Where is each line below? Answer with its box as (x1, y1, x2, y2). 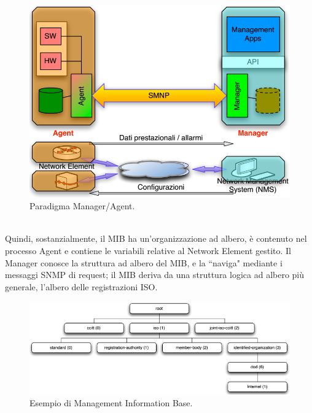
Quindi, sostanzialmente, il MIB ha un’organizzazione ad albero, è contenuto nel (5, 232, 307, 245)
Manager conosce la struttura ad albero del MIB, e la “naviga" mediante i (5, 256, 283, 269)
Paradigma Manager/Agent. (29, 199, 135, 212)
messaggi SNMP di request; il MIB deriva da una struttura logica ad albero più (5, 268, 305, 281)
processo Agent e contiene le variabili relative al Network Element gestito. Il (5, 244, 292, 257)
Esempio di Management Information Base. (29, 396, 193, 409)
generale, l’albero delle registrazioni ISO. (5, 280, 158, 293)
